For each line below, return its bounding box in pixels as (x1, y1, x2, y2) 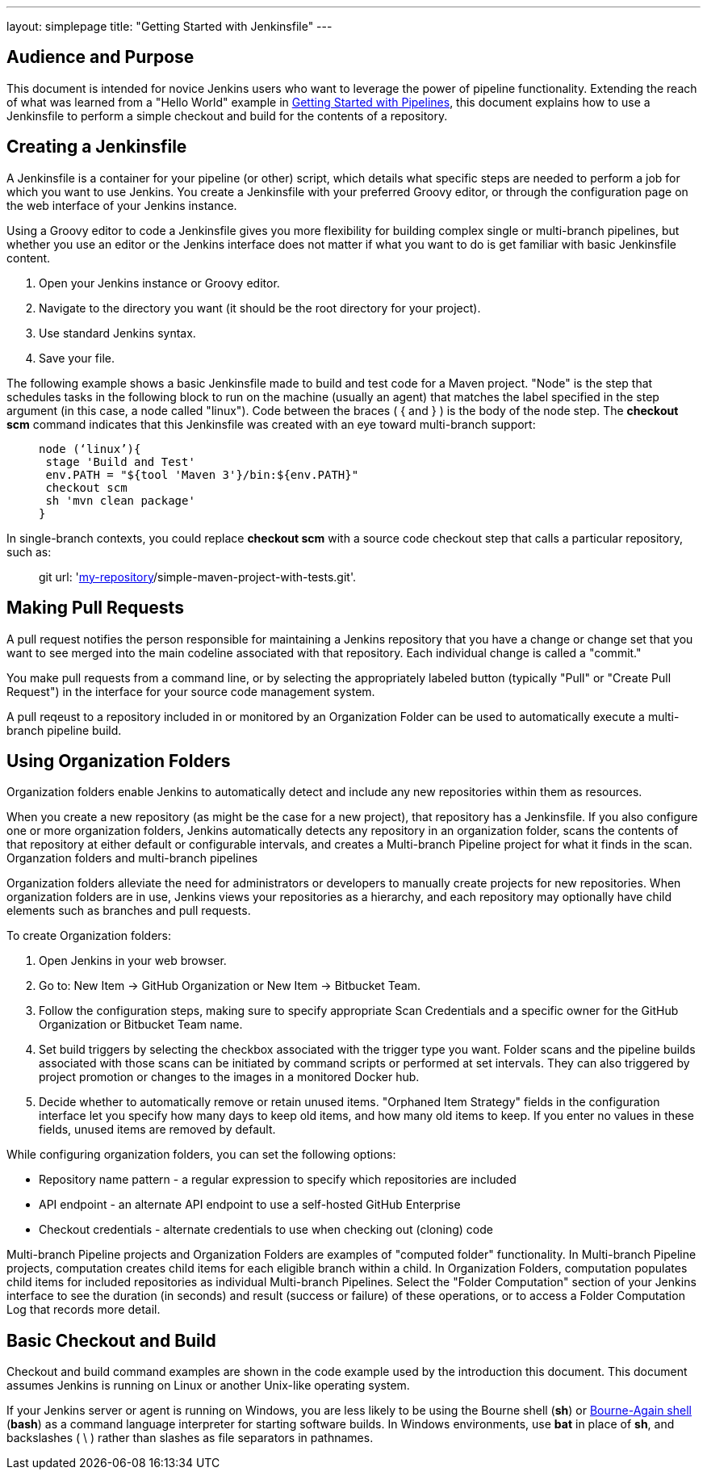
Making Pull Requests (6, 598, 184, 618)
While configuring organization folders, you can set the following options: (6, 1147, 396, 1162)
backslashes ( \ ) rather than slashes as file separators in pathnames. (6, 1431, 374, 1445)
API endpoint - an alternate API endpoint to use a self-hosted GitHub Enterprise (39, 1197, 461, 1212)
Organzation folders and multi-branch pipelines (6, 851, 258, 866)
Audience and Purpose (6, 47, 195, 68)
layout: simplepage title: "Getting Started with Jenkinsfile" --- (6, 19, 333, 33)
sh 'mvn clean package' (45, 493, 195, 507)
